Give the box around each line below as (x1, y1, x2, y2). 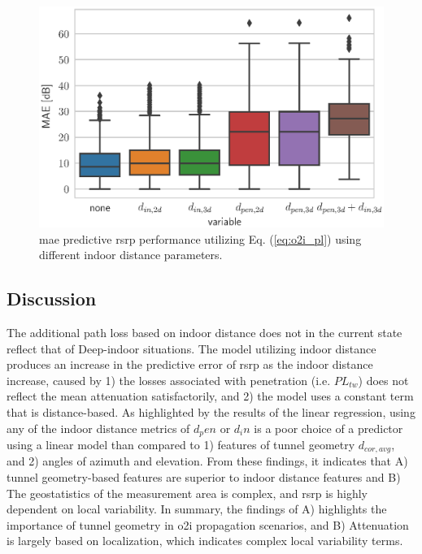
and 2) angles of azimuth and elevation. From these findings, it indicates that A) (7, 452, 408, 470)
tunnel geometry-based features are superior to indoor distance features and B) (7, 469, 401, 486)
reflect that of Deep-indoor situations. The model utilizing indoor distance (7, 340, 376, 357)
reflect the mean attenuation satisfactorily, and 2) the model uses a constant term (7, 387, 414, 405)
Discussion (7, 286, 97, 311)
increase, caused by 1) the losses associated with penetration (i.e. (7, 371, 331, 388)
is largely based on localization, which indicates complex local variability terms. (7, 532, 403, 549)
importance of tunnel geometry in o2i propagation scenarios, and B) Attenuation (7, 516, 409, 533)
